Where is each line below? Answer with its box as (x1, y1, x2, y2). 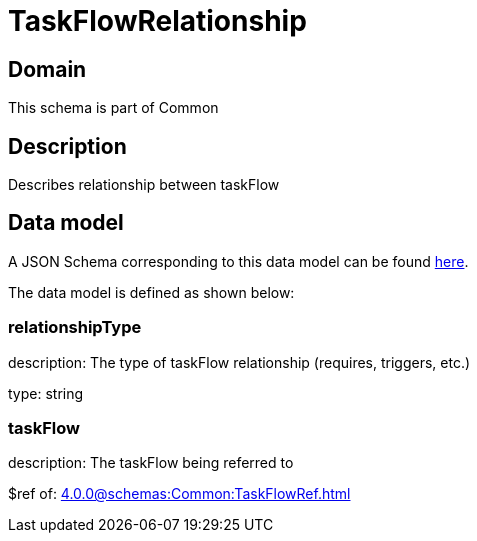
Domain (8, 56, 87, 82)
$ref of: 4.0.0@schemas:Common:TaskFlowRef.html (8, 485, 351, 503)
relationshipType (8, 317, 142, 338)
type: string (8, 384, 84, 402)
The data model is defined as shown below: (8, 283, 295, 301)
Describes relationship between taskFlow (8, 176, 280, 194)
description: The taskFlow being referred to (8, 454, 294, 472)
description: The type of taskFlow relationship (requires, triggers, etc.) (8, 353, 471, 371)
